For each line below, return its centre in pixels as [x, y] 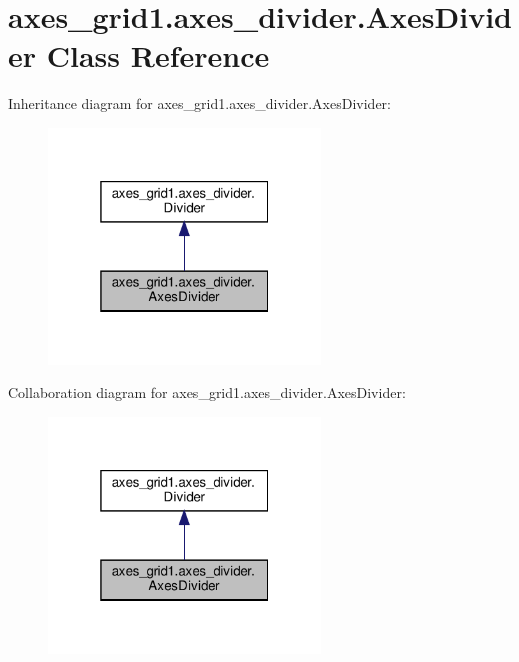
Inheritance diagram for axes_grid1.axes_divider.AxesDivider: [199, 103]
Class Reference [158, 55]
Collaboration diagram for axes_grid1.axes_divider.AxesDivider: [207, 392]
